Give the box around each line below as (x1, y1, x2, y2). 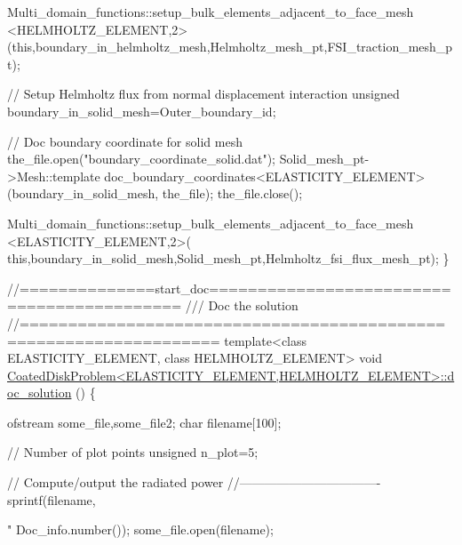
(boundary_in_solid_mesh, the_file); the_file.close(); (7, 184, 303, 203)
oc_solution (7, 383, 72, 402)
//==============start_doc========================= (7, 278, 451, 297)
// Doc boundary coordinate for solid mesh (7, 132, 243, 150)
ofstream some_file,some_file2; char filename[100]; (7, 413, 282, 431)
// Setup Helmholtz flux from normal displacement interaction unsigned (7, 84, 400, 103)
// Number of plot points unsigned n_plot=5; (7, 443, 259, 461)
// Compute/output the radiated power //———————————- (7, 473, 381, 492)
